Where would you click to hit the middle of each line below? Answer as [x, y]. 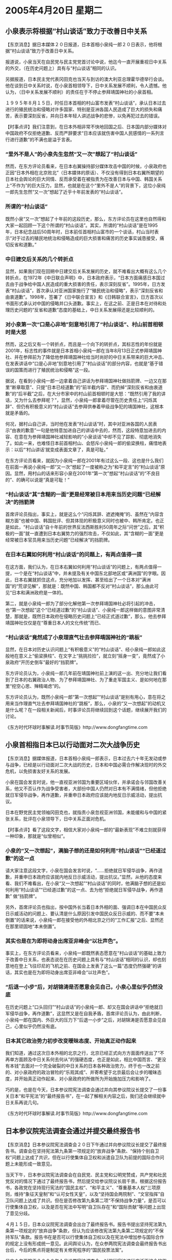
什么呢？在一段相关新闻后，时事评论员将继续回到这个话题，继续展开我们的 [88, 710]
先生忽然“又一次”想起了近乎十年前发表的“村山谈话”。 [70, 192]
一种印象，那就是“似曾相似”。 [37, 836]
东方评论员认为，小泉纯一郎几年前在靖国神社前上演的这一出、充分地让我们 [84, 673]
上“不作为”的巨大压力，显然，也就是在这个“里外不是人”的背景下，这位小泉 [83, 186]
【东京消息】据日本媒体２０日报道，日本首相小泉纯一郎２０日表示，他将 [81, 44]
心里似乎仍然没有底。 [37, 1026]
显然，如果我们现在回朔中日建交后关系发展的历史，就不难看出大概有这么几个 [86, 271]
